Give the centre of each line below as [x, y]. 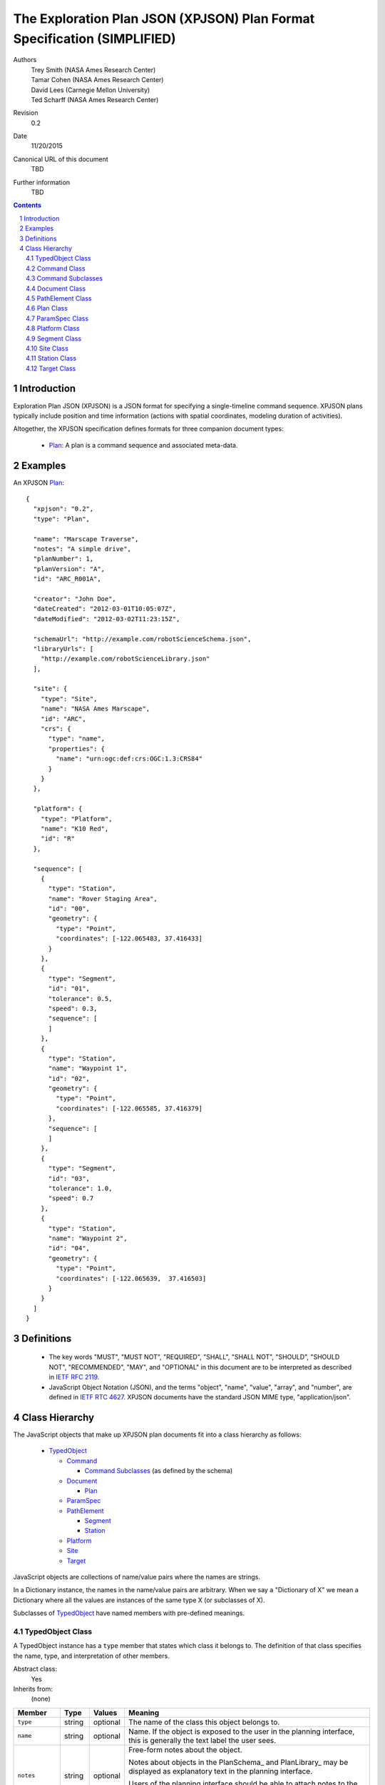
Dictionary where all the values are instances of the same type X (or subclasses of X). [139, 1600]
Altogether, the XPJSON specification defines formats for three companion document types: [149, 429]
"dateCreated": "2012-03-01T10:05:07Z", [105, 609]
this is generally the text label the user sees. [202, 1740]
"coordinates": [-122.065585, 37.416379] [129, 1108]
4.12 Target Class [51, 368]
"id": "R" [57, 839]
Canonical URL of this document [61, 159]
